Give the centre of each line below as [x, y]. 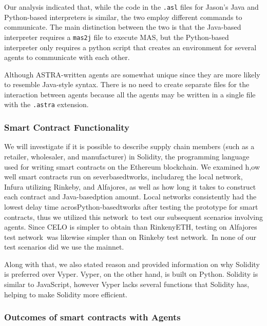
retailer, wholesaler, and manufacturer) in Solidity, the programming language [127, 156]
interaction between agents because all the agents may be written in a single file [130, 94]
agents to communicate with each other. [67, 57]
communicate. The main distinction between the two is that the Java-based [123, 27]
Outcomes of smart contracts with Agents [92, 317]
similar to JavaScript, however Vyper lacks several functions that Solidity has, [127, 284]
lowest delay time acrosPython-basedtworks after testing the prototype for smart [131, 206]
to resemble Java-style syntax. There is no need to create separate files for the [127, 84]
